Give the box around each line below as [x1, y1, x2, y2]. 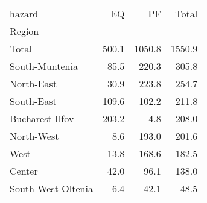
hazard [10, 7, 39, 20]
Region [10, 24, 39, 38]
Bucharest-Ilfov [10, 111, 74, 125]
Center [10, 164, 38, 178]
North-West [10, 129, 59, 143]
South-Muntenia [10, 59, 78, 73]
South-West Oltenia [10, 181, 93, 195]
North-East [10, 77, 57, 90]
